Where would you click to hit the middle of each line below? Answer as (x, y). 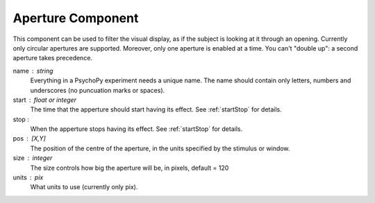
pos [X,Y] (30, 139)
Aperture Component (76, 18)
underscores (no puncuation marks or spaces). (98, 90)
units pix (28, 177)
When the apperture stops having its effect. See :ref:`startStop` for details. (136, 129)
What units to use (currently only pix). (84, 187)
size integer (33, 158)
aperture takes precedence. (53, 58)
